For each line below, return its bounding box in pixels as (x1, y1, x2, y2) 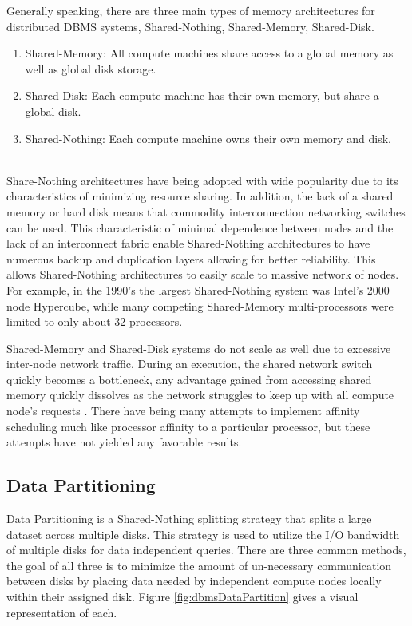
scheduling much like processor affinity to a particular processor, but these (6, 418, 370, 434)
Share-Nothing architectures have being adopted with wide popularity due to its (6, 172, 398, 188)
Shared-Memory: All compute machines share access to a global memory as (25, 45, 394, 61)
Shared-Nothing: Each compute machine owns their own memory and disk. (25, 129, 391, 146)
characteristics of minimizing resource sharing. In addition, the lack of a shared (6, 188, 394, 204)
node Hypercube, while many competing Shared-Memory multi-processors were (6, 297, 394, 314)
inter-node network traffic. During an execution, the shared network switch (6, 355, 373, 372)
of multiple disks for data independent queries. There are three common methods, (6, 541, 406, 558)
